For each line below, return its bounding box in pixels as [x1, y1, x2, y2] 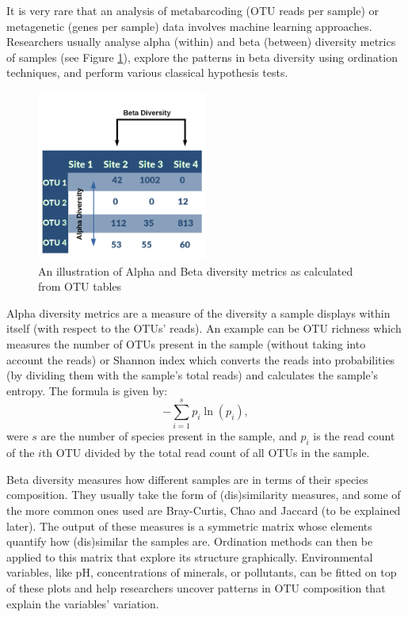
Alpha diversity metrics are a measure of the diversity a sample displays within [6, 304, 391, 321]
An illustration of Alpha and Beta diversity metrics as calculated [38, 262, 353, 279]
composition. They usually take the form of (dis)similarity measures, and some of [6, 486, 401, 503]
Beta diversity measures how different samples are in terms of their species [6, 470, 368, 487]
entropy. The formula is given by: [6, 382, 168, 398]
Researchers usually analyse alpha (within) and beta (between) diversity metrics [6, 33, 396, 50]
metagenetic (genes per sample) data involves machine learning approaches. [6, 17, 372, 34]
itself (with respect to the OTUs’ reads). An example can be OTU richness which [6, 320, 402, 337]
